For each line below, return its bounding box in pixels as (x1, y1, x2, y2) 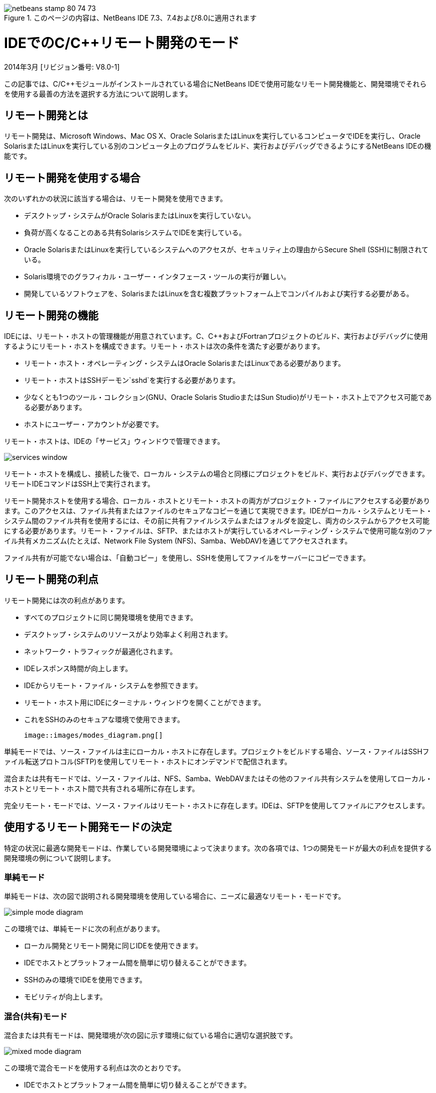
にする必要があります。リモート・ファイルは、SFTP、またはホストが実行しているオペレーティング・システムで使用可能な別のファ (4, 526, 433, 535)
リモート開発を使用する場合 (4, 171, 140, 184)
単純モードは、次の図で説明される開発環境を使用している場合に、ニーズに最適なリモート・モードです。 (4, 892, 346, 901)
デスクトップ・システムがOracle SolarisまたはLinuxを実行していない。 (24, 211, 255, 220)
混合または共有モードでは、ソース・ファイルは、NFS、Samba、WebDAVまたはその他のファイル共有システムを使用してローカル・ (4, 774, 433, 783)
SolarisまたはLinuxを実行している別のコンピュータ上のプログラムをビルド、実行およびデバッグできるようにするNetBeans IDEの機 (4, 142, 432, 151)
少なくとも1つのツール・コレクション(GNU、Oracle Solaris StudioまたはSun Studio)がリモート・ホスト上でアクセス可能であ (24, 393, 432, 402)
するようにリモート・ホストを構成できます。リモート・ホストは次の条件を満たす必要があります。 (4, 342, 325, 351)
